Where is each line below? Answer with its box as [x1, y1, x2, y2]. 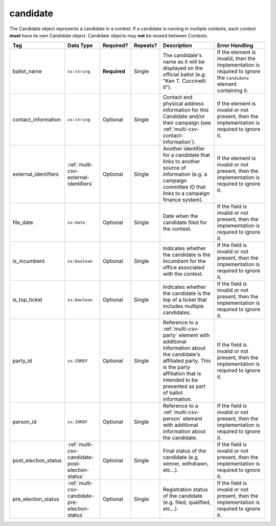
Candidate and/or [163, 113, 205, 120]
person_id [12, 418, 37, 425]
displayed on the [163, 64, 203, 72]
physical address [163, 100, 204, 107]
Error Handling [217, 42, 254, 49]
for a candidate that [163, 151, 211, 158]
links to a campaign [163, 190, 210, 197]
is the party [163, 363, 191, 371]
